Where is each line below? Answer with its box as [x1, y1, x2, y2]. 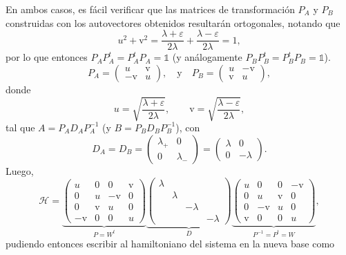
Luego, [6, 163, 34, 178]
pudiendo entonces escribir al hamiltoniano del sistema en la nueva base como [6, 236, 335, 251]
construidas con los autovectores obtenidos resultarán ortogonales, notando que [6, 15, 340, 30]
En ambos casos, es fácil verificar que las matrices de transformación [6, 2, 295, 16]
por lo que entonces [6, 50, 88, 64]
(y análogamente [172, 50, 242, 64]
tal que [6, 120, 35, 134]
